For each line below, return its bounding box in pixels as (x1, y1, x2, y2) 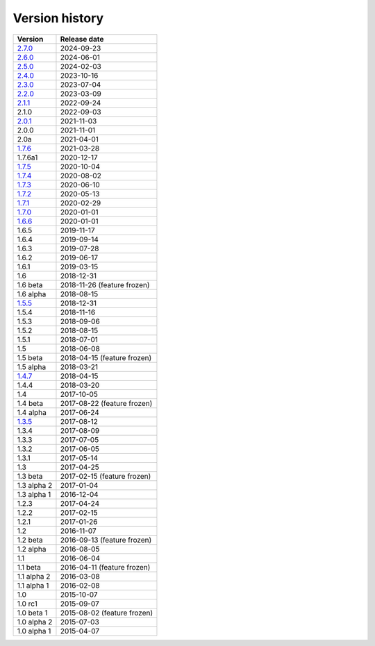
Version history (12, 10, 104, 26)
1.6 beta (17, 280, 43, 289)
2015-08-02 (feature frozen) (60, 608, 153, 618)
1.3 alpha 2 (17, 480, 53, 490)
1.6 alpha (17, 289, 47, 298)
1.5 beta (17, 352, 43, 362)
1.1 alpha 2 (17, 571, 51, 581)
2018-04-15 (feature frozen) (60, 352, 152, 362)
